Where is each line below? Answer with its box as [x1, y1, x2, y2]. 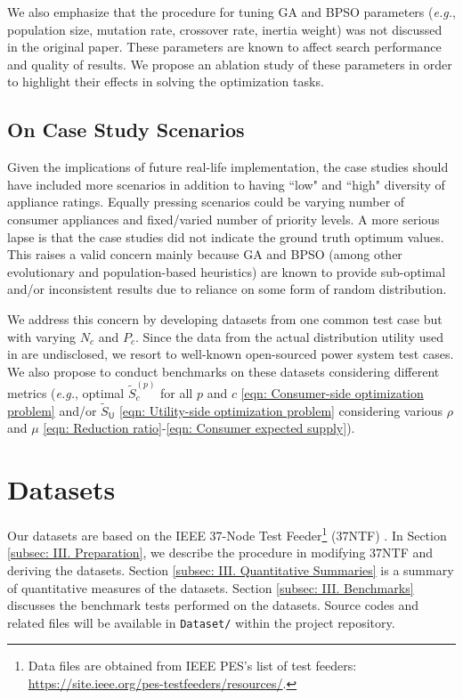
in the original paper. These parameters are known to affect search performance [7, 37, 442, 56]
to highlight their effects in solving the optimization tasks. [7, 72, 324, 91]
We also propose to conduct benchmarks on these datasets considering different [7, 362, 440, 380]
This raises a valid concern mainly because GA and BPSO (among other [7, 245, 402, 264]
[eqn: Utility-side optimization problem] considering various [118, 401, 443, 419]
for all [160, 383, 193, 402]
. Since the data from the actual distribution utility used [134, 327, 443, 345]
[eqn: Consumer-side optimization [240, 383, 424, 402]
